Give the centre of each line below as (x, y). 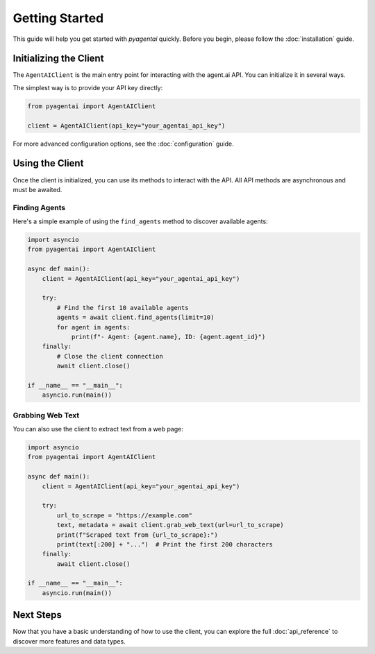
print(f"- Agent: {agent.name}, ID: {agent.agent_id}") (168, 337)
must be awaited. (37, 189)
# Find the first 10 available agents (123, 308)
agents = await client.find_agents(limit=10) (135, 318)
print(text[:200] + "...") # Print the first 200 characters (165, 544)
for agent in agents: (93, 327)
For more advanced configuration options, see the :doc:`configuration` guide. (123, 144)
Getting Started (58, 18)
